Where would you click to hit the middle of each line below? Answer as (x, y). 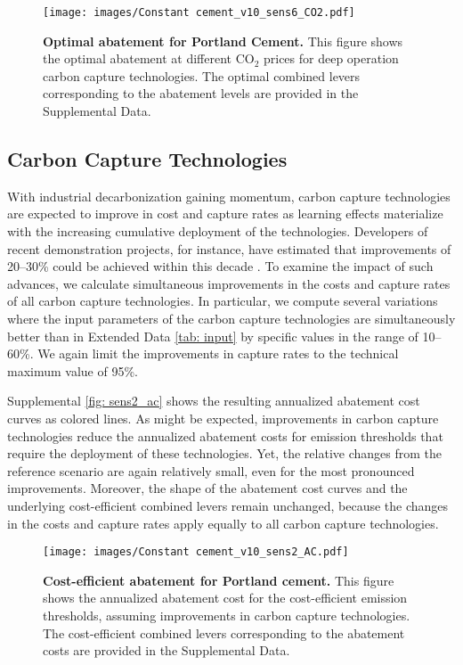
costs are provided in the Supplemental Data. (167, 650)
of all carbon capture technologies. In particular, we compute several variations (223, 301)
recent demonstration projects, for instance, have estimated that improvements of (229, 248)
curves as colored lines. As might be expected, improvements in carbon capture (223, 418)
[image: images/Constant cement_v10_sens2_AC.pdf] (196, 552)
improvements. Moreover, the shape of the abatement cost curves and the (207, 488)
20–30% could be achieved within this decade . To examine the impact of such (220, 266)
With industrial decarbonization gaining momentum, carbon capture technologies (229, 196)
